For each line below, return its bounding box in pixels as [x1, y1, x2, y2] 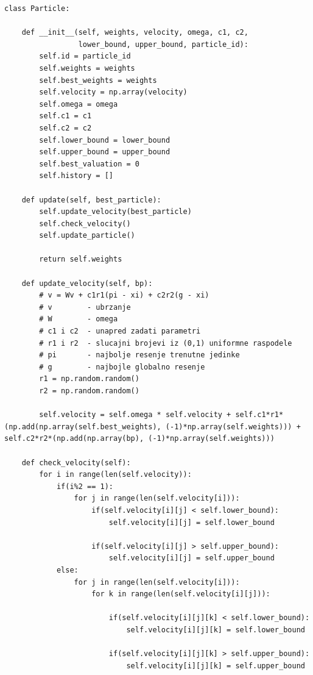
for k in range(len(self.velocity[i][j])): [91, 590, 270, 599]
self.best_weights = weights [39, 76, 157, 85]
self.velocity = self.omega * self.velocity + [39, 410, 231, 420]
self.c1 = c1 [39, 112, 92, 121]
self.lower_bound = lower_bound [39, 135, 171, 145]
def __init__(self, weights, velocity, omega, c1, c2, [21, 28, 248, 37]
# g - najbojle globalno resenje [39, 362, 205, 371]
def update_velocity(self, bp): [21, 279, 153, 288]
